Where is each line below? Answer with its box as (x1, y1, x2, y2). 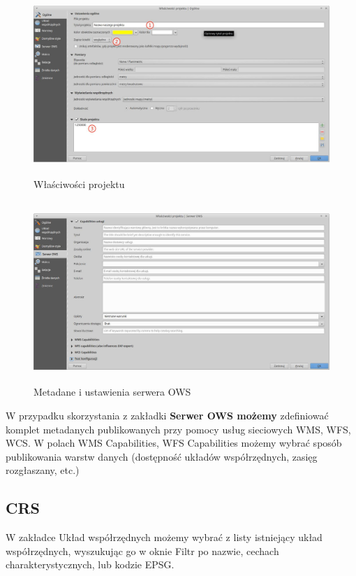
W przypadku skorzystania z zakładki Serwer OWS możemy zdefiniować (6, 408, 329, 422)
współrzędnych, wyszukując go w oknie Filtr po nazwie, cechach (6, 543, 279, 558)
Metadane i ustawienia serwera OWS (34, 384, 191, 399)
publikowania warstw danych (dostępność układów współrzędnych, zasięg (6, 449, 318, 463)
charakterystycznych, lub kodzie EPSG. (6, 557, 175, 572)
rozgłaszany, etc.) (6, 463, 80, 477)
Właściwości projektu (34, 176, 125, 191)
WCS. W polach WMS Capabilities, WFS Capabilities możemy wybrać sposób (6, 435, 342, 450)
